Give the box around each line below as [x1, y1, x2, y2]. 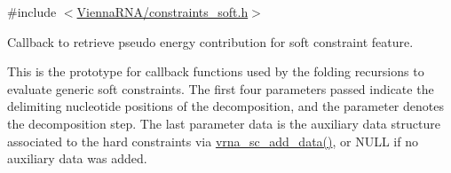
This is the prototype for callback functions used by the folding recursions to [7, 62, 424, 81]
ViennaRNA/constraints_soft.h [76, 3, 249, 20]
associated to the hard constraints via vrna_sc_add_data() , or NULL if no [7, 131, 418, 150]
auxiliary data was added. [7, 149, 147, 168]
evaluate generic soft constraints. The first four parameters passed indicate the [7, 79, 434, 98]
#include [7, 3, 57, 20]
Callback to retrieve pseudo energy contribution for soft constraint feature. [7, 32, 414, 51]
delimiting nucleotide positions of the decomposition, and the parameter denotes [7, 97, 444, 115]
